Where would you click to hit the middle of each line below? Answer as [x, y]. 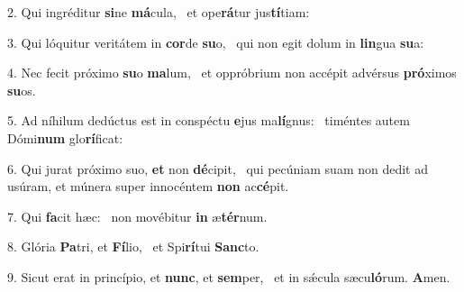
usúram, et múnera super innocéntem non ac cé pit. [148, 186]
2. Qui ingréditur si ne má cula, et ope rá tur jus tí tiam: [159, 12]
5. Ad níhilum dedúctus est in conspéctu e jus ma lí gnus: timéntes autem [209, 120]
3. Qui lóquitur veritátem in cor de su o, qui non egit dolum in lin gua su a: [216, 42]
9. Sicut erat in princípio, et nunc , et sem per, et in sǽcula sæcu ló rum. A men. [229, 276]
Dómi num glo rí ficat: [65, 137]
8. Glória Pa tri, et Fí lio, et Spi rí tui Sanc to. [133, 246]
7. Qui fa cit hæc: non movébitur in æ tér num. [137, 216]
